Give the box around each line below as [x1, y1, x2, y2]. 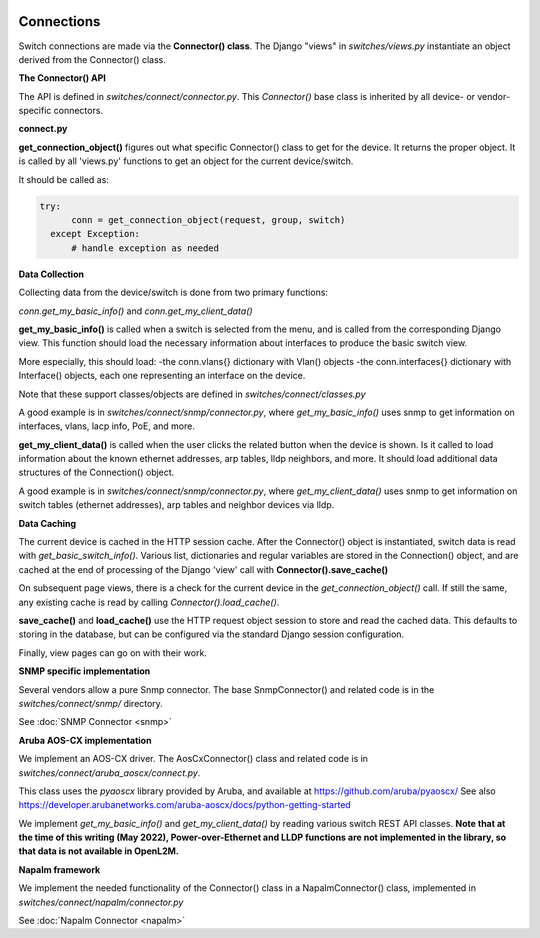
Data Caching [18, 517, 77, 529]
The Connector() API [18, 72, 107, 84]
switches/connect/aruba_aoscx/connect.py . [18, 766, 201, 779]
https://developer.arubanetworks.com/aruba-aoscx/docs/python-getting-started [18, 799, 352, 811]
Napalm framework [18, 863, 101, 875]
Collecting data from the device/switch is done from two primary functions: [18, 286, 329, 299]
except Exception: [50, 228, 140, 240]
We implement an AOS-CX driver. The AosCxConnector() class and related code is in [18, 753, 369, 765]
